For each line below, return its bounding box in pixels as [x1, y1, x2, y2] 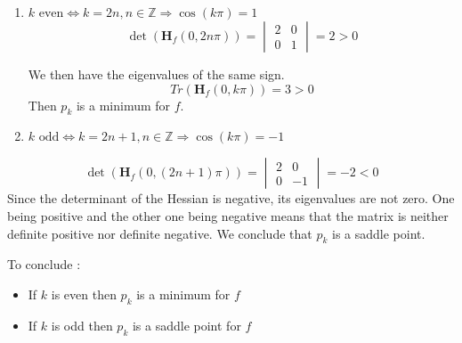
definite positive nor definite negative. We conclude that [7, 224, 312, 242]
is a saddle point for [132, 315, 241, 334]
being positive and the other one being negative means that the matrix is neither [7, 206, 449, 225]
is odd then [51, 315, 113, 334]
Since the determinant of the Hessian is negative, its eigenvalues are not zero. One [7, 189, 455, 208]
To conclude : [7, 255, 81, 274]
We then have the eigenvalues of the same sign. [28, 65, 285, 83]
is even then [51, 284, 117, 303]
